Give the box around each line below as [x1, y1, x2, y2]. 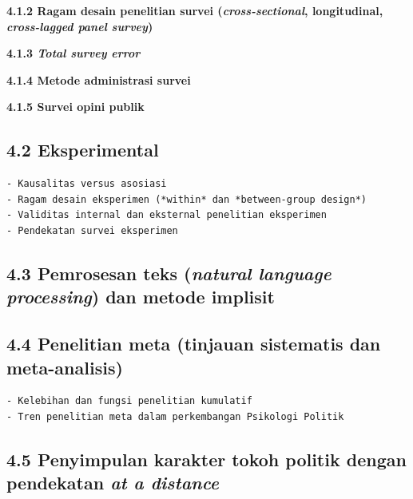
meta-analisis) [6, 354, 123, 379]
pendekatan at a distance [6, 470, 219, 495]
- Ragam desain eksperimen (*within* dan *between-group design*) [6, 193, 367, 205]
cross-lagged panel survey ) [6, 18, 153, 34]
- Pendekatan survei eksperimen [6, 224, 178, 236]
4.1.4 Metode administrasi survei [6, 71, 191, 88]
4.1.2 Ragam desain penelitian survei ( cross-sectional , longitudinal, [6, 2, 383, 18]
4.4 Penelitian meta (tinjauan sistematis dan [6, 331, 381, 356]
